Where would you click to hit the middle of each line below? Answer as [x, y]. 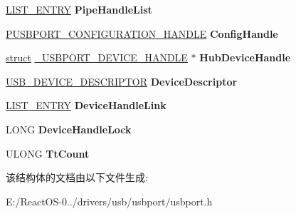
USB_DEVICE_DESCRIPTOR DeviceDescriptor [122, 81]
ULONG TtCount [48, 153]
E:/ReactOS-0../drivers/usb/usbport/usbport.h [109, 201]
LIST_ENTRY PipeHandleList [79, 9]
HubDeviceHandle [245, 57]
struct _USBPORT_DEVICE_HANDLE [97, 57]
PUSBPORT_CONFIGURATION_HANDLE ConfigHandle [142, 33]
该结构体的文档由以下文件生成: [77, 177]
